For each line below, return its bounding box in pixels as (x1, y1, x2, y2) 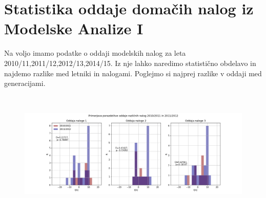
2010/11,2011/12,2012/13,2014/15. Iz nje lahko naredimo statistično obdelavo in (4, 57, 256, 68)
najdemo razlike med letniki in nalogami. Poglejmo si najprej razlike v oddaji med (4, 68, 262, 78)
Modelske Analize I (4, 18, 144, 39)
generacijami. (4, 78, 46, 89)
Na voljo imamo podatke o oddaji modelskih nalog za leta (4, 48, 186, 58)
